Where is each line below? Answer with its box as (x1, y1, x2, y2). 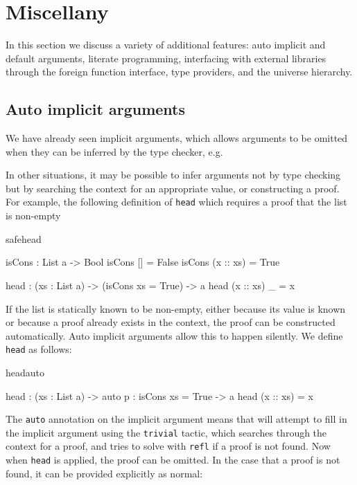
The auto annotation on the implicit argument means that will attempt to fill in (6, 412, 347, 426)
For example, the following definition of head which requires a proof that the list (6, 194, 347, 209)
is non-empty (6, 208, 61, 223)
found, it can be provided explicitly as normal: (6, 466, 203, 480)
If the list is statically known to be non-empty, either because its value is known (6, 301, 346, 315)
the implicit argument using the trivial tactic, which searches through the (6, 425, 327, 439)
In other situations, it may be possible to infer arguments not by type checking (6, 167, 341, 182)
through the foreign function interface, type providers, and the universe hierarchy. (6, 64, 353, 79)
